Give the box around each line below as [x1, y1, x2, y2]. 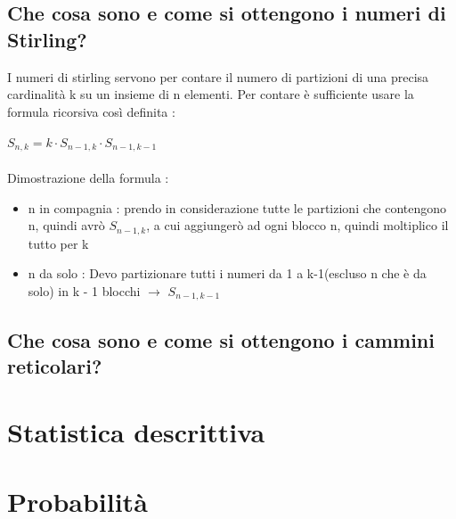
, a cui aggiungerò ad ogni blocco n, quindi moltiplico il [146, 216, 449, 235]
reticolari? [7, 352, 102, 380]
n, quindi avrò [28, 216, 105, 235]
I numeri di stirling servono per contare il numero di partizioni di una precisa [7, 67, 429, 86]
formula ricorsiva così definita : [7, 102, 175, 120]
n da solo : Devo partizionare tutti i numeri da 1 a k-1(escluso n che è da [28, 264, 427, 283]
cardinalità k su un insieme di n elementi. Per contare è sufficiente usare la [7, 85, 414, 103]
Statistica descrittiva [7, 413, 265, 449]
